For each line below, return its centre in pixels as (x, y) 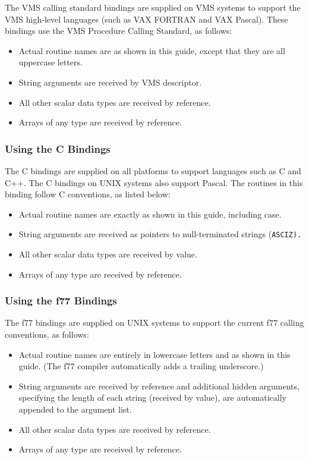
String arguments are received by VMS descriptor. (110, 82)
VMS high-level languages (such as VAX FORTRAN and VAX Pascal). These (146, 19)
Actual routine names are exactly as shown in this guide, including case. (150, 214)
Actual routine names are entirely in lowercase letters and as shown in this (154, 354)
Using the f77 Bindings (61, 301)
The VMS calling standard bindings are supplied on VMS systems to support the (153, 7)
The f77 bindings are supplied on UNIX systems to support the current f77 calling (154, 323)
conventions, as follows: (47, 334)
